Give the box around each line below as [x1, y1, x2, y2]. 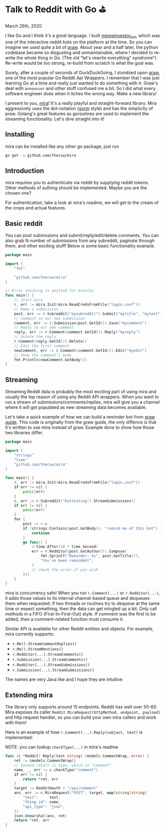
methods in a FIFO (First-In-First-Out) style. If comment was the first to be [5, 611, 156, 617]
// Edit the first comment [14, 343, 70, 348]
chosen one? [5, 190, 32, 196]
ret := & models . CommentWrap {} [14, 758, 77, 763]
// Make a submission [14, 306, 58, 312]
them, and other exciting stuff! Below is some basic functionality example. [5, 243, 156, 249]
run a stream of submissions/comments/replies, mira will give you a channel [5, 399, 160, 405]
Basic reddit [5, 219, 43, 228]
